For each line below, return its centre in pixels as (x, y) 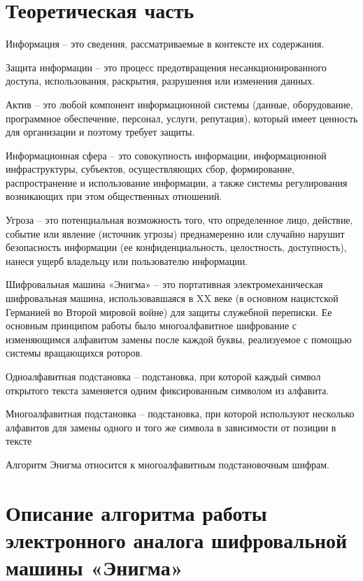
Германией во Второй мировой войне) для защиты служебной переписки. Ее (169, 311)
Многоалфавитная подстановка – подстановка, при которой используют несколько (180, 414)
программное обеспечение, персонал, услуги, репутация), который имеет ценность (182, 118)
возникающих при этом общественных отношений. (114, 196)
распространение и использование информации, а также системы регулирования (177, 182)
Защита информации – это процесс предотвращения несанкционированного (166, 67)
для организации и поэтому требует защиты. (100, 132)
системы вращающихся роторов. (74, 353)
